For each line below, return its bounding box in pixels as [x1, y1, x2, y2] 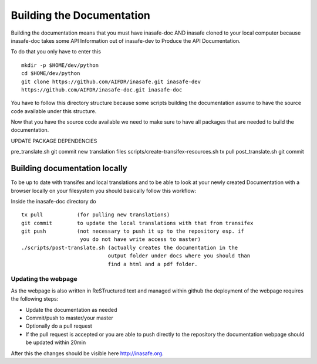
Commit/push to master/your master [25, 314, 114, 321]
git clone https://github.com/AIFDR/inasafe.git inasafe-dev [21, 78, 201, 85]
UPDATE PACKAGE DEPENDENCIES [11, 137, 97, 144]
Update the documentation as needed [25, 306, 117, 313]
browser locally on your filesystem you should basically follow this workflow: [11, 187, 197, 194]
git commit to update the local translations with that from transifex [21, 220, 254, 226]
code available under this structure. [11, 107, 97, 114]
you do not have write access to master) [80, 236, 201, 243]
